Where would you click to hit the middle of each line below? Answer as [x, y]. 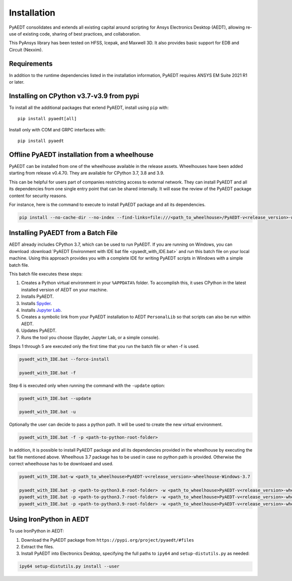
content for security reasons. [38, 196]
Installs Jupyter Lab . [41, 310]
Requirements [31, 64]
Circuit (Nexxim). [26, 50]
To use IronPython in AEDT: [36, 531]
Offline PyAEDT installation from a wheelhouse [81, 154]
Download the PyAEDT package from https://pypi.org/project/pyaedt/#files [108, 540]
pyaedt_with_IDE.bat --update [55, 398]
